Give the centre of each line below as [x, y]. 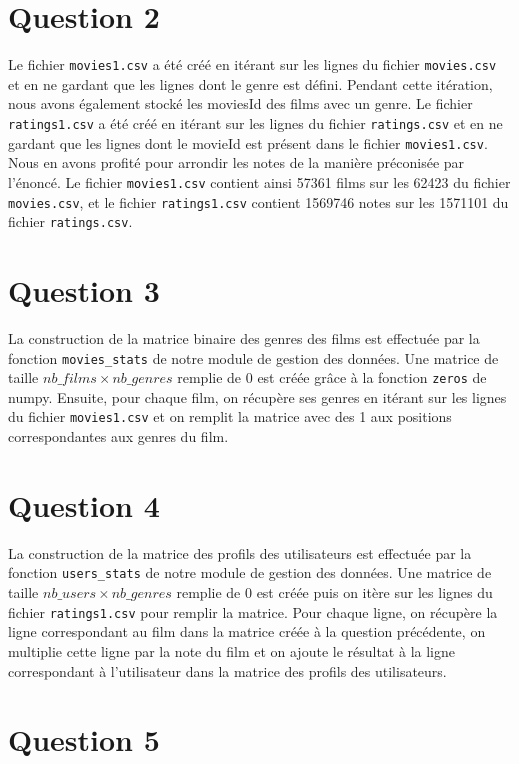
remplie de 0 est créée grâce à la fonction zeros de [332, 377]
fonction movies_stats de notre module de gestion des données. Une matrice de [253, 357]
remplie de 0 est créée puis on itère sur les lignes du [334, 592]
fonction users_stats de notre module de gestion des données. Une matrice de [250, 572]
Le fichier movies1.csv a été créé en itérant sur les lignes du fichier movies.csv [252, 64]
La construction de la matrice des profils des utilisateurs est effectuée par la [240, 552]
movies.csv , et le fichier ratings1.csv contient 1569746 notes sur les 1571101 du [258, 201]
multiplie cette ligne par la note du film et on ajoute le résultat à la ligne [231, 650]
